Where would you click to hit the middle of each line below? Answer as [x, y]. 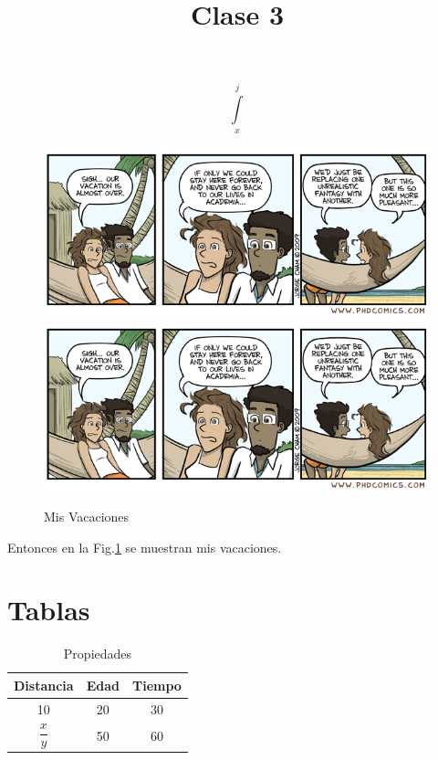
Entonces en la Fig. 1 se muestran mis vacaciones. [145, 547]
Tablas [49, 610]
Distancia [44, 685]
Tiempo [156, 685]
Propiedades [98, 654]
